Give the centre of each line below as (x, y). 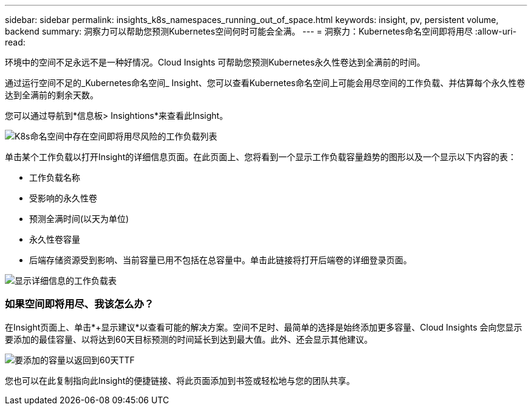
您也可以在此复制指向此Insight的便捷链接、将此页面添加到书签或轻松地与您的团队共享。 (180, 380)
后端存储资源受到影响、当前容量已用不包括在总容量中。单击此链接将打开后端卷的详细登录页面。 (220, 260)
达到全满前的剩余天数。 (52, 95)
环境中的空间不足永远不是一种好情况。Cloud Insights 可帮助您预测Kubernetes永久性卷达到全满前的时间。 (215, 62)
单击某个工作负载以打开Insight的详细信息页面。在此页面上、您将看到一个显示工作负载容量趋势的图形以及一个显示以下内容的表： (261, 157)
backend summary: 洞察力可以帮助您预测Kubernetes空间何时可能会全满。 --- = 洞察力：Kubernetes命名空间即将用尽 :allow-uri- (261, 31)
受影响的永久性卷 (63, 198)
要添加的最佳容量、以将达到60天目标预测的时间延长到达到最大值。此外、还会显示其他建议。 (189, 339)
